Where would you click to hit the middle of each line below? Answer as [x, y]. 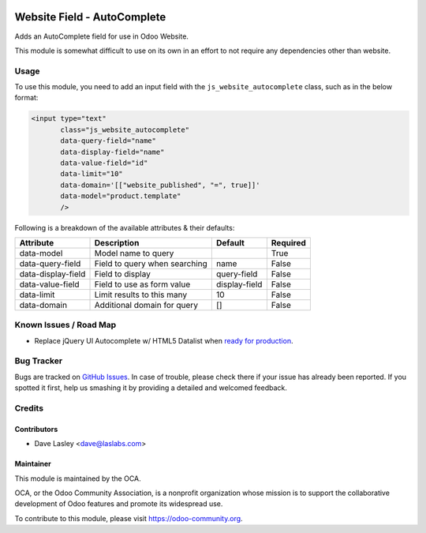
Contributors [36, 429]
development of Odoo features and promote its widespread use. [119, 504]
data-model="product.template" [121, 196]
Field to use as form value [142, 284]
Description [117, 242]
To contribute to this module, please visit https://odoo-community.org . [129, 518]
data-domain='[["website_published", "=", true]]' [160, 185]
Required [289, 242]
